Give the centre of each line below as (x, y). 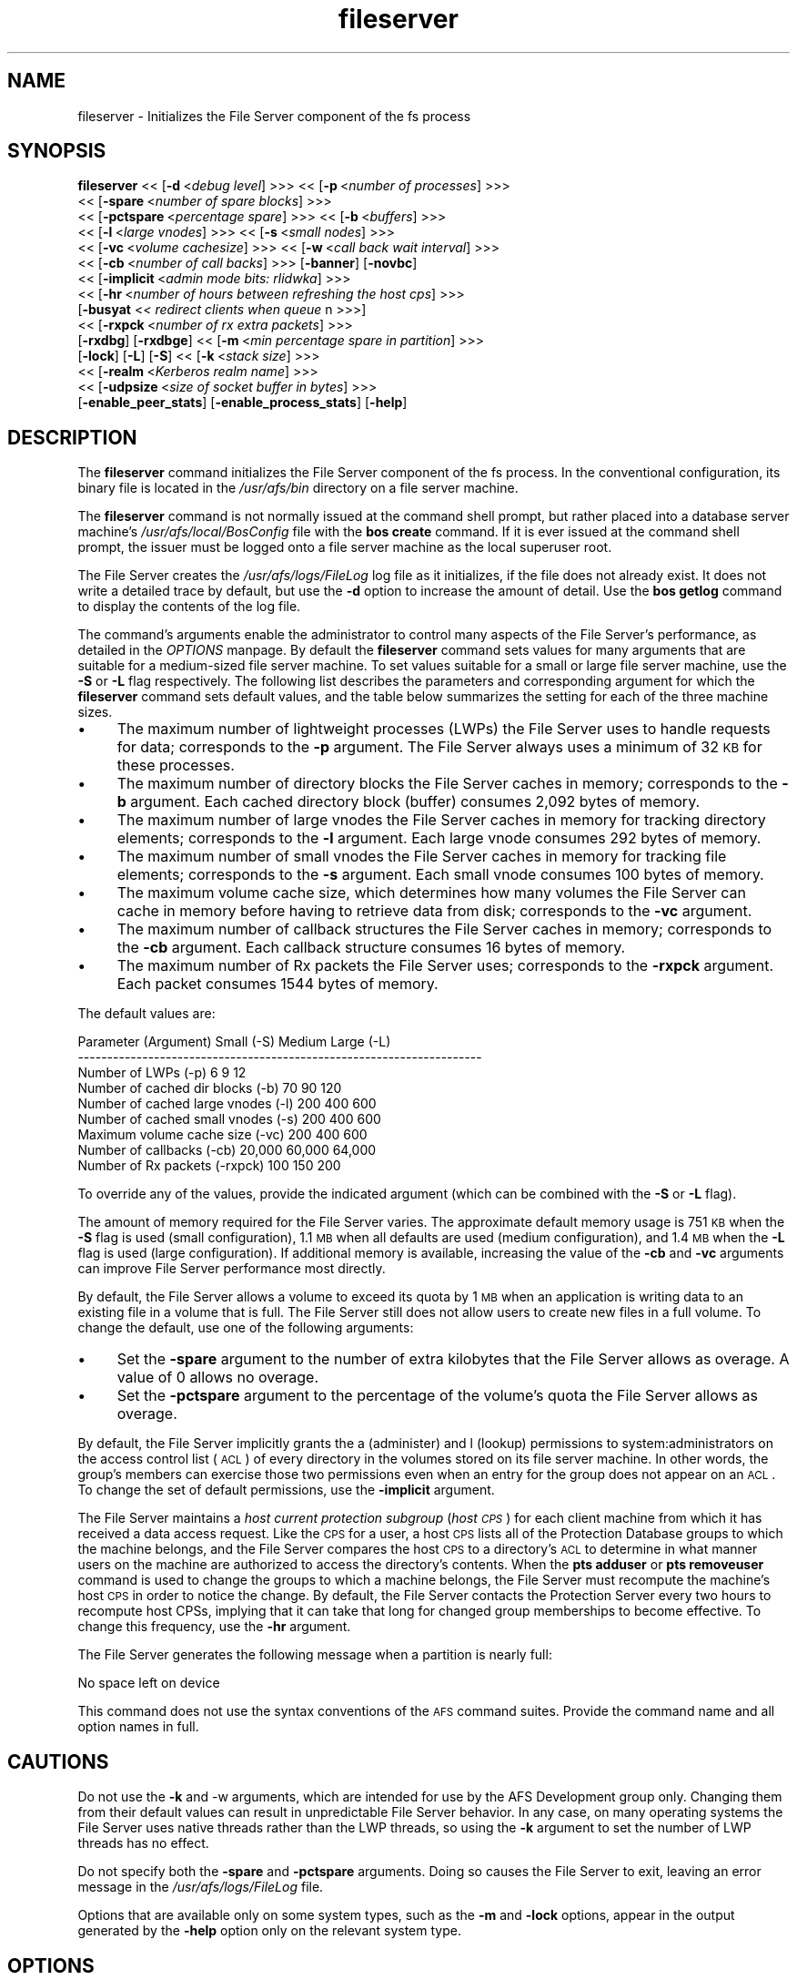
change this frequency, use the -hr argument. (214, 1627)
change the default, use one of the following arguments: (246, 1328)
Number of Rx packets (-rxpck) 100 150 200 (209, 1166)
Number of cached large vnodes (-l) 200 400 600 (227, 1104)
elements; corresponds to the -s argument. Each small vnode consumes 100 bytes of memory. (440, 875)
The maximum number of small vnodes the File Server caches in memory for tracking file (422, 857)
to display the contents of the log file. (189, 607)
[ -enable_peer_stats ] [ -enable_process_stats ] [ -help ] (242, 403)
